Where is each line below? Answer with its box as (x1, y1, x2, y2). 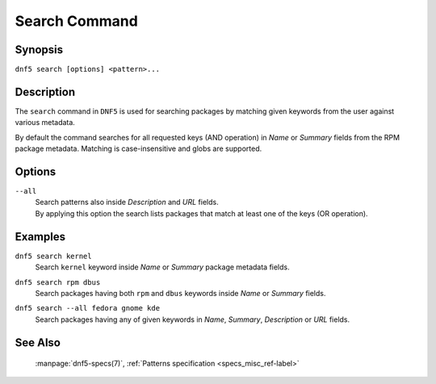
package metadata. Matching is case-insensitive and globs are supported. (15, 144, 262, 153)
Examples (15, 230, 66, 244)
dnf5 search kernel (15, 251, 92, 261)
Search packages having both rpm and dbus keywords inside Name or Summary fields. (35, 288, 326, 298)
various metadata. (15, 118, 76, 127)
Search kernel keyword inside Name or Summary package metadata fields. (35, 262, 290, 272)
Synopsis (15, 43, 64, 56)
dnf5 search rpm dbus (15, 278, 101, 286)
